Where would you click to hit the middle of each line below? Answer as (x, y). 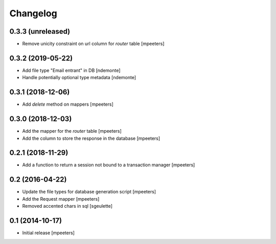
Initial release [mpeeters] (49, 233)
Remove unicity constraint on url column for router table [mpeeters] (93, 44)
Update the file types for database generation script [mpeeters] (89, 192)
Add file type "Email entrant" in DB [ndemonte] (71, 70)
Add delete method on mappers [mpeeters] (68, 104)
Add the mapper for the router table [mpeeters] (72, 131)
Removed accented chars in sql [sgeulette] (67, 206)
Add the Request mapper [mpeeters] (61, 199)
